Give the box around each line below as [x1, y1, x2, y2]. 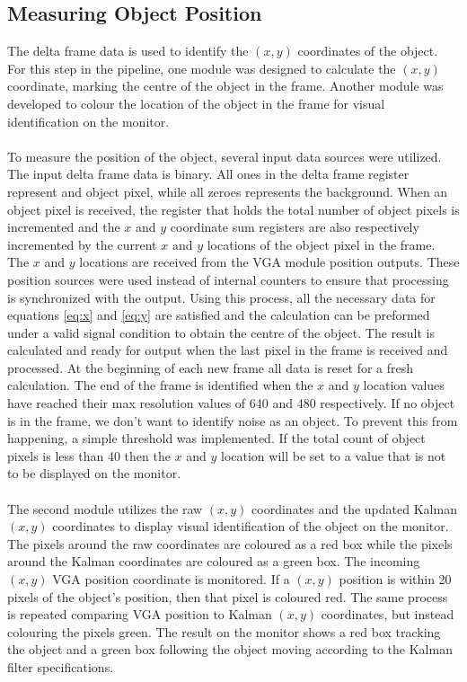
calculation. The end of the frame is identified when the [7, 376, 313, 394]
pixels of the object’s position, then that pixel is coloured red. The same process [7, 587, 448, 606]
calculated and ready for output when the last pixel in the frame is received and [7, 341, 448, 359]
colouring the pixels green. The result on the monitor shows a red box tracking [7, 622, 441, 641]
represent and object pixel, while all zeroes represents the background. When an [7, 182, 448, 200]
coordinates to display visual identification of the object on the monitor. [52, 517, 449, 536]
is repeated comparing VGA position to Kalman [7, 605, 272, 624]
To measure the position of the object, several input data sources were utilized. [7, 146, 442, 165]
